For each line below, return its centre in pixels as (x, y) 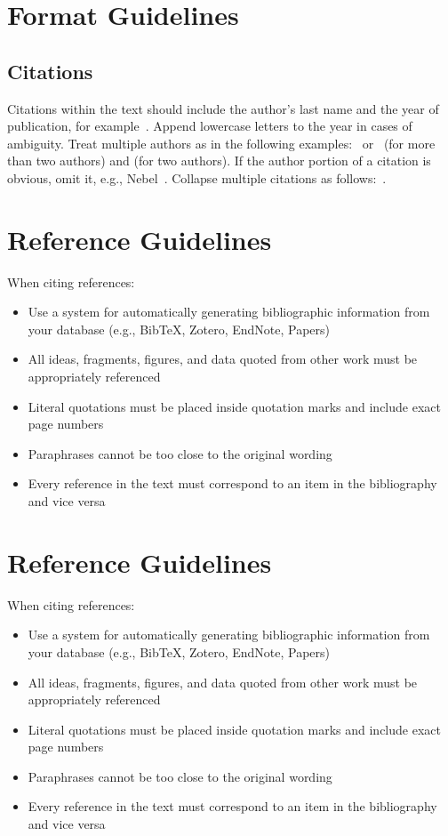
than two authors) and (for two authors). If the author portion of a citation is (219, 161)
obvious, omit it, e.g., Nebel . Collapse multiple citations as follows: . (197, 177)
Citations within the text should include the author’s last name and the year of (223, 108)
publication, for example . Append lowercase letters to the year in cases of (210, 126)
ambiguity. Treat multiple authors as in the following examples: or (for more (221, 143)
